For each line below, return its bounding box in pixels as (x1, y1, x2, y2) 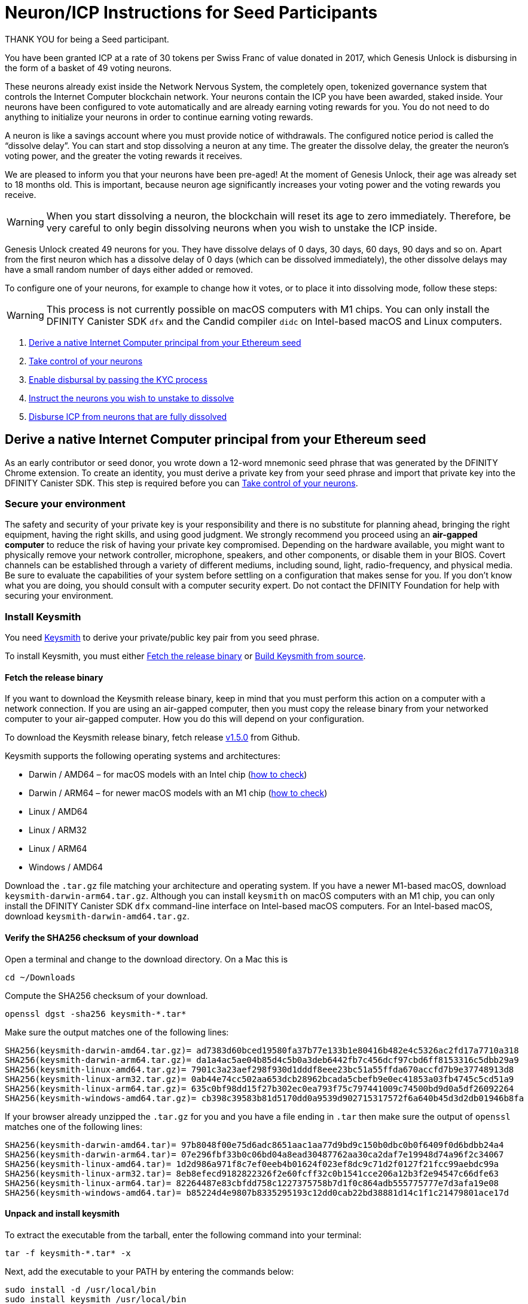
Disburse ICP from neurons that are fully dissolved (29, 411, 227, 422)
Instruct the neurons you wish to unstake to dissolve (29, 392, 234, 403)
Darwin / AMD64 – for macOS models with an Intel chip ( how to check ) (29, 769, 307, 780)
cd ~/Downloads (5, 972, 76, 982)
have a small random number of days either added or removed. (5, 264, 253, 275)
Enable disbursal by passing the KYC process (29, 374, 207, 385)
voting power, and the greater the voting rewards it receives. (5, 150, 243, 161)
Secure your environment (5, 497, 126, 510)
